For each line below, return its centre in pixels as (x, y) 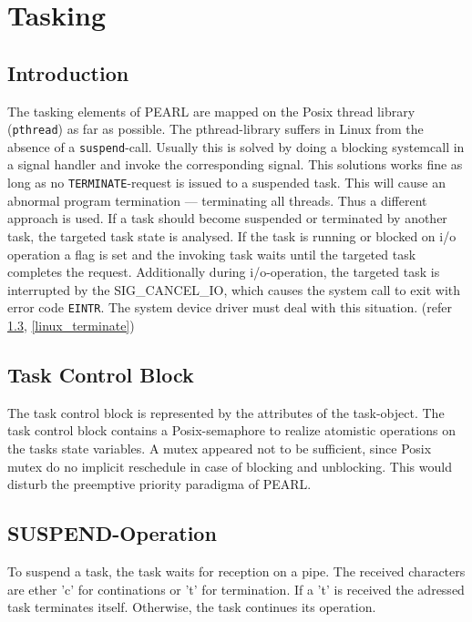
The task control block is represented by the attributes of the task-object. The (226, 412)
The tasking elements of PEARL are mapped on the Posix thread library (211, 111)
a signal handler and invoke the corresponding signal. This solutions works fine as (235, 164)
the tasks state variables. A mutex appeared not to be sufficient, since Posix (220, 448)
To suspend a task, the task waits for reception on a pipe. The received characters (236, 571)
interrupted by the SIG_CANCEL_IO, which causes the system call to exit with (234, 289)
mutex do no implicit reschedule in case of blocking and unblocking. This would (230, 466)
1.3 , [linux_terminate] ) (71, 325)
